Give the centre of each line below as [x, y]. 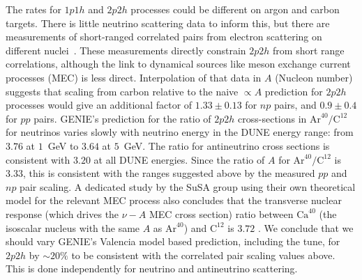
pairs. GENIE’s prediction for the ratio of [122, 118]
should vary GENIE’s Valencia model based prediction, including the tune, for [173, 241]
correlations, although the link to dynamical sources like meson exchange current [178, 64]
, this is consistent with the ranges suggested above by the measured [169, 173]
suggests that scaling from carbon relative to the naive [122, 91]
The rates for [33, 9]
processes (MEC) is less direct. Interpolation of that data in [134, 77]
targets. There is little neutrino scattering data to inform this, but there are [168, 23]
